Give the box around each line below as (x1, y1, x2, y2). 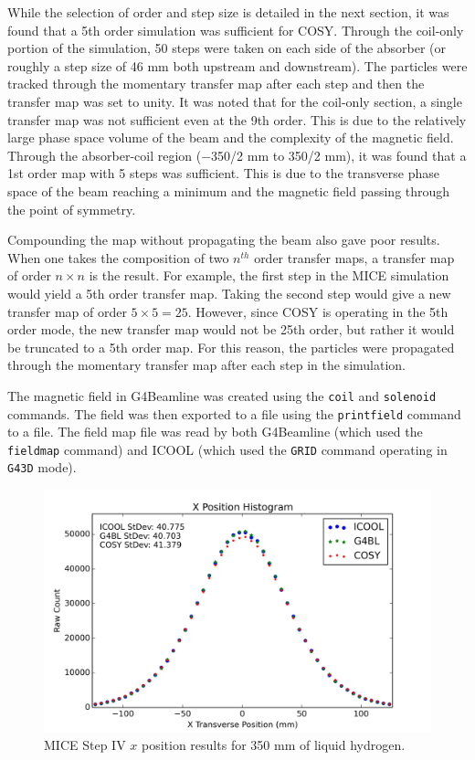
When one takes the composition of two (7, 248, 229, 267)
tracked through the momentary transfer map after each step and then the (7, 74, 425, 93)
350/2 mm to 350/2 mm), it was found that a (211, 145, 467, 164)
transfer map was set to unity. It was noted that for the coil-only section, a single (7, 91, 462, 111)
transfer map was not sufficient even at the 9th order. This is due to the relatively (7, 110, 467, 129)
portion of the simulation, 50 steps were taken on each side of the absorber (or (7, 38, 447, 58)
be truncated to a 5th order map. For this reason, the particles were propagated (7, 337, 455, 356)
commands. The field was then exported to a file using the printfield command (7, 404, 461, 423)
